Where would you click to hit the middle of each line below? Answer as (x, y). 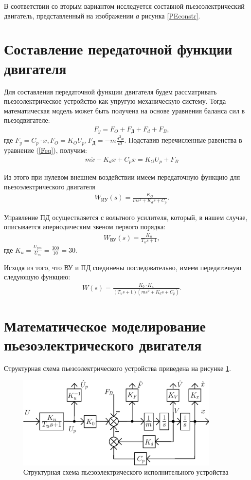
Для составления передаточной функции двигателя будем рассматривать (110, 91)
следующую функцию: (37, 277)
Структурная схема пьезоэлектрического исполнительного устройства (126, 472)
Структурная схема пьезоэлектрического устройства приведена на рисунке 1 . (117, 368)
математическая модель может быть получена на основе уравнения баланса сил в (125, 110)
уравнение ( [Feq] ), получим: (45, 150)
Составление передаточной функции (118, 49)
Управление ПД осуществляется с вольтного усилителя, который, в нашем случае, (126, 217)
